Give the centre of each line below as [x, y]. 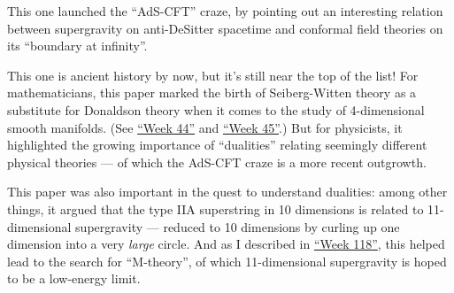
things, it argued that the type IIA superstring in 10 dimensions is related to [215, 208]
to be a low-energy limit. [74, 278]
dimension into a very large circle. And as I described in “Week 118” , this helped [226, 244]
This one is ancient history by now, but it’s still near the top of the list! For [213, 75]
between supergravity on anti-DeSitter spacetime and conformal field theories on [225, 28]
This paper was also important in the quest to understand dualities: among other [227, 192]
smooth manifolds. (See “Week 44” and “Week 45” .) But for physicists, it [205, 127]
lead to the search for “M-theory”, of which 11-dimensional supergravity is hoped [227, 261]
